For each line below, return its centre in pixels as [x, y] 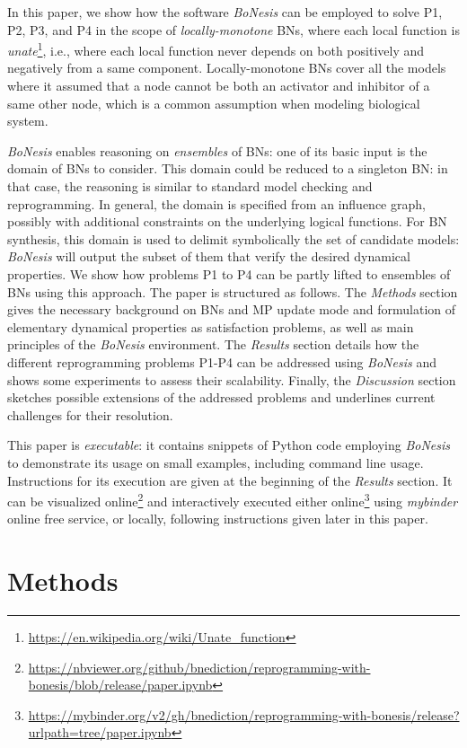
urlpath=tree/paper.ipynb [100, 732]
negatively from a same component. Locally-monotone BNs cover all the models [227, 68]
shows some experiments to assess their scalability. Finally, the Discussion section [232, 379]
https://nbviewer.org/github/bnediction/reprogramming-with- [199, 667]
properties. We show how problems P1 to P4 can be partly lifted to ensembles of [229, 273]
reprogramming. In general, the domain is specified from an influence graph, [216, 203]
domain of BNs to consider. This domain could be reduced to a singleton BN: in [228, 168]
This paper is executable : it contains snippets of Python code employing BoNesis [229, 445]
